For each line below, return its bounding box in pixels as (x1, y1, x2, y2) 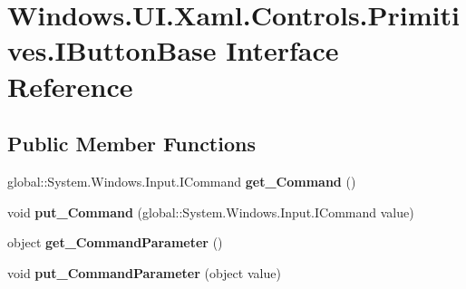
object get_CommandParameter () (7, 233, 223, 252)
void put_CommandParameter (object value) (7, 263, 281, 282)
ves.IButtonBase (7, 32, 217, 69)
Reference (7, 67, 133, 104)
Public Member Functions (7, 130, 256, 158)
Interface (226, 32, 339, 69)
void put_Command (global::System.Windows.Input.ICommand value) (7, 202, 414, 221)
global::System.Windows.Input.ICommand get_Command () (7, 171, 356, 190)
